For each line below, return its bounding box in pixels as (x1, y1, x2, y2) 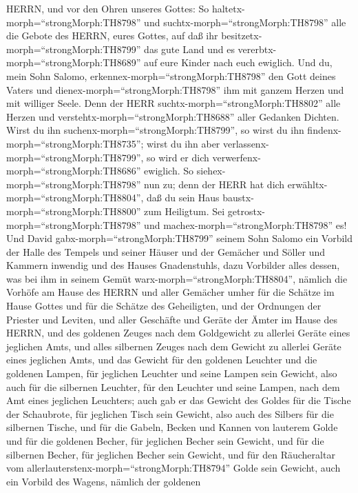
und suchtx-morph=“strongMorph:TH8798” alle (144, 14, 346, 29)
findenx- (307, 123, 341, 137)
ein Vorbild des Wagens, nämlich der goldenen (6, 474, 201, 488)
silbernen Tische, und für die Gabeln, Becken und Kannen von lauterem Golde (6, 420, 338, 434)
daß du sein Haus (147, 190, 220, 205)
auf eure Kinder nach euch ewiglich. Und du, (144, 55, 333, 70)
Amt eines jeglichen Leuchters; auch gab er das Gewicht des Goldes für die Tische (6, 393, 351, 408)
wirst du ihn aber (147, 136, 220, 150)
